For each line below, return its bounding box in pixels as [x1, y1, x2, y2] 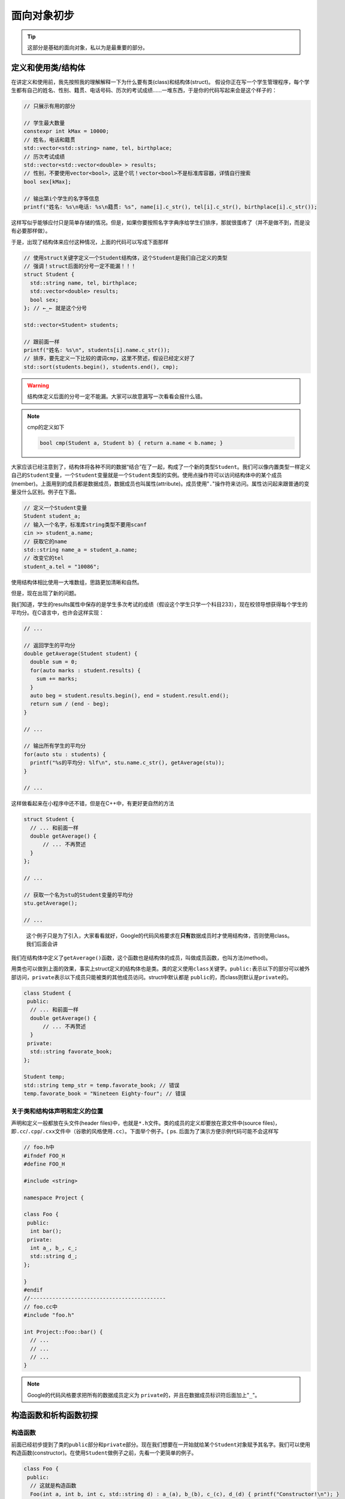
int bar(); [30, 1228, 62, 1235]
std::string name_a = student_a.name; [23, 546, 138, 553]
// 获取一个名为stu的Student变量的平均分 [23, 891, 134, 898]
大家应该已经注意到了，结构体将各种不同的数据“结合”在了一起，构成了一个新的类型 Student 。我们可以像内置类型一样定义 [11, 463, 311, 470]
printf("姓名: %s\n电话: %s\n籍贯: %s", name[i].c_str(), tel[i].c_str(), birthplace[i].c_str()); [23, 203, 317, 210]
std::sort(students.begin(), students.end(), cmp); [23, 363, 179, 370]
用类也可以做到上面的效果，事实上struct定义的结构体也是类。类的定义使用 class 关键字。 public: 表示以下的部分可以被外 [11, 965, 310, 973]
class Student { [23, 989, 72, 997]
